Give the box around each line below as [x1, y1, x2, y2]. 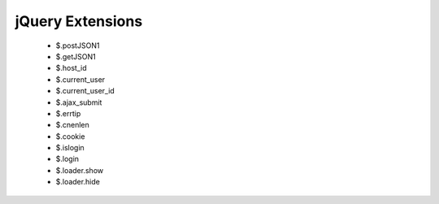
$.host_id [55, 63, 87, 73]
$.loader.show [55, 165, 104, 175]
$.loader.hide [55, 177, 101, 187]
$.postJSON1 [55, 41, 100, 50]
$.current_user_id [55, 86, 115, 96]
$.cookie [55, 131, 85, 141]
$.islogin [55, 143, 85, 153]
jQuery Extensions [15, 12, 143, 30]
